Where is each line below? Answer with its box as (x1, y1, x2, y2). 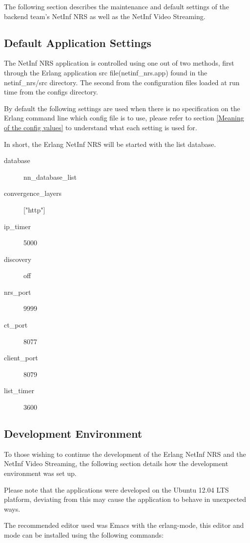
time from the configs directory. (4, 87, 98, 97)
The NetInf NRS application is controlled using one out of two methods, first (4, 58, 234, 68)
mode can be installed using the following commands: (4, 530, 164, 540)
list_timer (4, 385, 34, 396)
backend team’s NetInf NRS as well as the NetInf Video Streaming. (4, 11, 206, 21)
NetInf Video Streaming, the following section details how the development (4, 458, 229, 469)
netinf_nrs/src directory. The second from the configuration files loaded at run (4, 77, 240, 87)
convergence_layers (4, 188, 62, 198)
